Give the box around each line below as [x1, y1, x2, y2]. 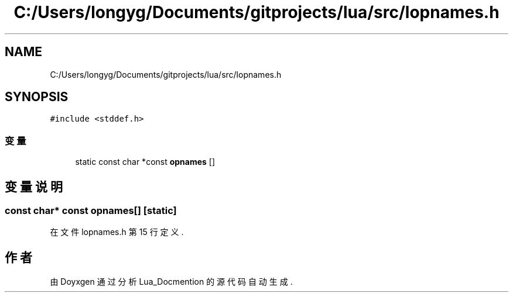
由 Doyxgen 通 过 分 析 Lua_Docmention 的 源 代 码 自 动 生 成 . [50, 277, 293, 287]
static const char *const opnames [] [75, 157, 216, 167]
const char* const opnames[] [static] [5, 205, 177, 217]
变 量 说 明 [5, 179, 63, 194]
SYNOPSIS [5, 89, 69, 105]
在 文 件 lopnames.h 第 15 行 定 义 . [50, 227, 184, 237]
